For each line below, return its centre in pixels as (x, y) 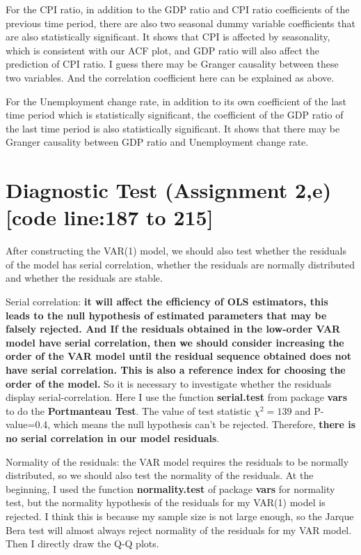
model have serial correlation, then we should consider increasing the (175, 342)
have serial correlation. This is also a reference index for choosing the (176, 370)
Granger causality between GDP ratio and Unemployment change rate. (157, 142)
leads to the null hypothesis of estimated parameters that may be (166, 315)
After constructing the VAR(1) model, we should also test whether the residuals (176, 251)
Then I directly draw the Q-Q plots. (82, 543)
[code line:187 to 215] (110, 217)
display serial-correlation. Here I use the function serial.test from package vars (177, 397)
